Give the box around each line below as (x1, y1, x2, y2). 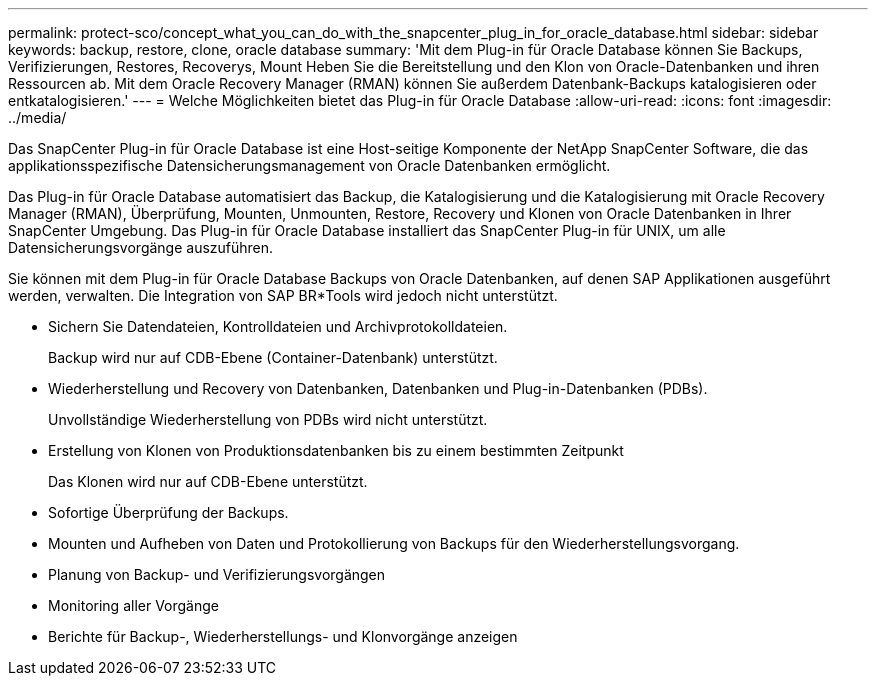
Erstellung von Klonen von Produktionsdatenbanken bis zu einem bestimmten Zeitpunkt (48, 442, 624, 459)
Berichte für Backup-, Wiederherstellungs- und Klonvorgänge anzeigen (48, 628, 518, 645)
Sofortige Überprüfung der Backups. (48, 504, 289, 521)
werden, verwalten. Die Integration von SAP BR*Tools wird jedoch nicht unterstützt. (8, 287, 558, 304)
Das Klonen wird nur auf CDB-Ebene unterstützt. (48, 473, 368, 490)
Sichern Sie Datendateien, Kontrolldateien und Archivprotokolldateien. (48, 318, 508, 335)
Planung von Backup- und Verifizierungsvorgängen (48, 566, 386, 583)
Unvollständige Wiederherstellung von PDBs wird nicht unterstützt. (48, 411, 488, 428)
